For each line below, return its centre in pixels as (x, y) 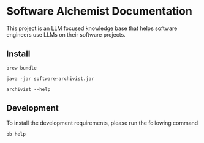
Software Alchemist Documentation (100, 11)
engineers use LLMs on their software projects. (66, 34)
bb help (16, 134)
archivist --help (28, 89)
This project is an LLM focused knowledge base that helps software (92, 28)
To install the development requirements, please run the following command (102, 123)
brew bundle (21, 68)
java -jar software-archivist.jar (51, 79)
